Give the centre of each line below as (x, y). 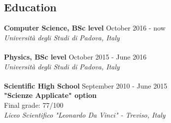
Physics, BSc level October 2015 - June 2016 (75, 56)
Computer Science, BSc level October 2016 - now (85, 28)
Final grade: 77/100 (34, 105)
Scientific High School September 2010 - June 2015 (86, 85)
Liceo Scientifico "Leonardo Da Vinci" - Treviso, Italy (85, 114)
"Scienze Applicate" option (50, 95)
